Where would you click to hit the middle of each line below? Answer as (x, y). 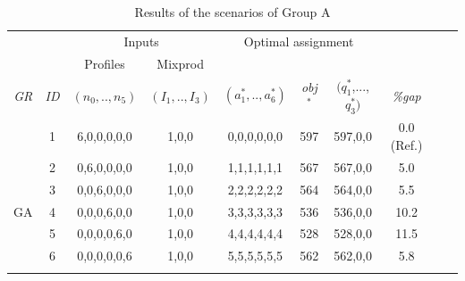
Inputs (141, 41)
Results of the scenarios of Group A (232, 12)
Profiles (105, 63)
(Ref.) (406, 144)
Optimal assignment (299, 41)
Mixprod (180, 63)
